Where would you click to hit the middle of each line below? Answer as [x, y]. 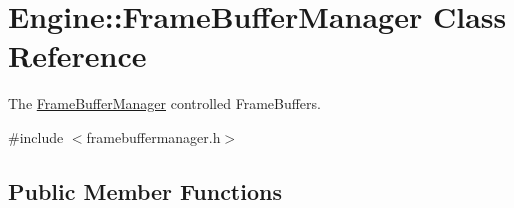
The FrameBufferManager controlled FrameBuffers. [164, 103]
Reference [77, 55]
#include [36, 136]
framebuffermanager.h [153, 136]
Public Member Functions [145, 190]
